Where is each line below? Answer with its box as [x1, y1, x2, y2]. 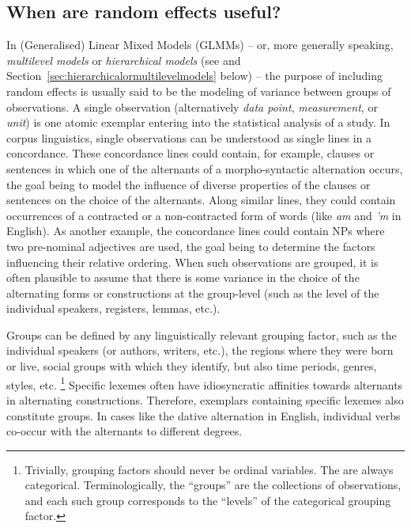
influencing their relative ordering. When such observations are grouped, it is [6, 253, 379, 270]
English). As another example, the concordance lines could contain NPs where [6, 222, 385, 239]
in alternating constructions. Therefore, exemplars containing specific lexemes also [6, 391, 404, 408]
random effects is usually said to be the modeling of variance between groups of [6, 82, 391, 99]
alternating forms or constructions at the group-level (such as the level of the [6, 284, 379, 301]
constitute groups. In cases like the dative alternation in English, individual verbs [6, 407, 401, 424]
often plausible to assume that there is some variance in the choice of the [6, 269, 360, 286]
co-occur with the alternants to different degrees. [6, 423, 243, 439]
